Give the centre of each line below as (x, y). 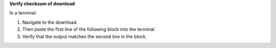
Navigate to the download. (50, 22)
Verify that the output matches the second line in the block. (85, 36)
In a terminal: (23, 13)
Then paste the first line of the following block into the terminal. (89, 29)
